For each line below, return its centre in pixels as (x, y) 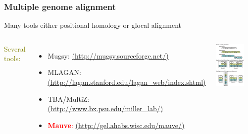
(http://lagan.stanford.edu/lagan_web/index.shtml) (127, 82)
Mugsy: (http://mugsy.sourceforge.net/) (108, 55)
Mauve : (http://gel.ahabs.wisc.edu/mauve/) (116, 125)
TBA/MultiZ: (69, 99)
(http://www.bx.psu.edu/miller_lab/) (105, 108)
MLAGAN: (64, 72)
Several (15, 48)
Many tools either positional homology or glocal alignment (93, 25)
